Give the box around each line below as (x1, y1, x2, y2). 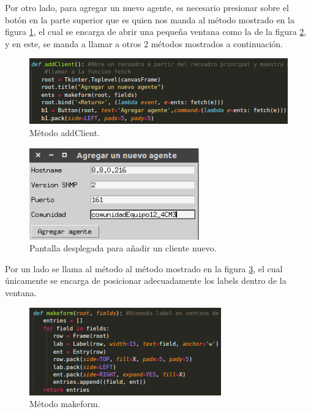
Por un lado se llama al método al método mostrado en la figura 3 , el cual (5, 262, 283, 275)
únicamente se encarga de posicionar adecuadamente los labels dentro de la (5, 274, 287, 287)
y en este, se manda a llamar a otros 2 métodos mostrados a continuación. (5, 37, 283, 50)
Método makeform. (29, 397, 100, 410)
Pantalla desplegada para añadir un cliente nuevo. (29, 242, 217, 254)
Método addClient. (29, 126, 100, 139)
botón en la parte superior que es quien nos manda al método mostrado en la (5, 13, 294, 26)
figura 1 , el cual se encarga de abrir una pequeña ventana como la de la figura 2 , (5, 25, 307, 38)
